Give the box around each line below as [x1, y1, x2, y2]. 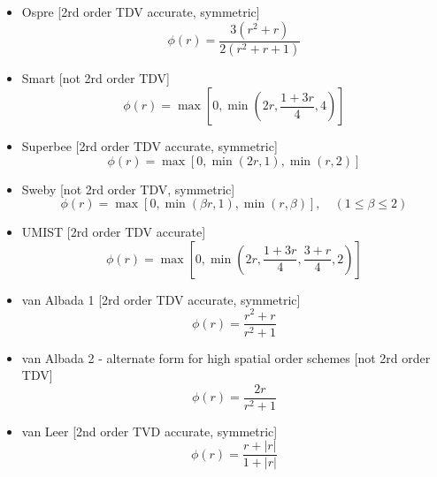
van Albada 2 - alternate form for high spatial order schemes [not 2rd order [21, 348, 431, 367]
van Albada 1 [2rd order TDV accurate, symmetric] [21, 290, 301, 308]
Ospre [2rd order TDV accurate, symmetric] [21, 3, 260, 20]
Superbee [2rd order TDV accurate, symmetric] [21, 137, 278, 155]
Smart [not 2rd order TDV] [21, 69, 170, 87]
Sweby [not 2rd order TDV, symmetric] [21, 179, 235, 198]
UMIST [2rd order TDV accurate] [21, 223, 206, 241]
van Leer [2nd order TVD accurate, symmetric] [21, 421, 278, 440]
